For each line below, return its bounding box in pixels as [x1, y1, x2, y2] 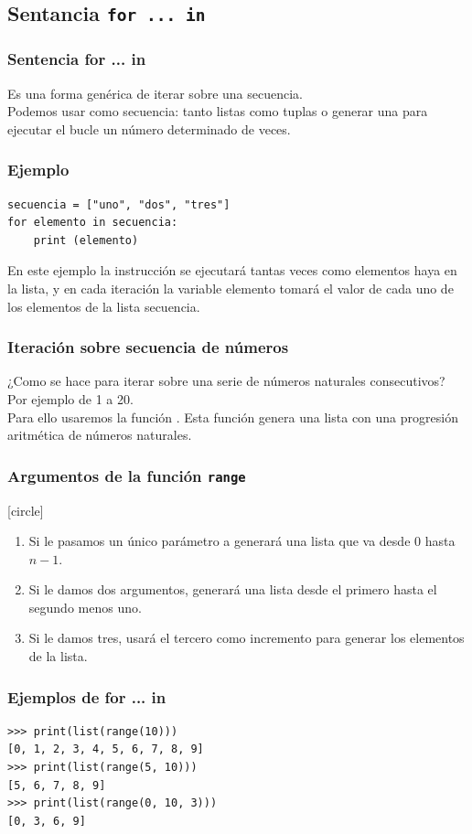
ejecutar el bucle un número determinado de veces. [7, 119, 291, 138]
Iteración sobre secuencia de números [7, 336, 289, 358]
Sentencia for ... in [7, 48, 146, 70]
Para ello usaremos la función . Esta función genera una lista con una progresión [7, 407, 458, 426]
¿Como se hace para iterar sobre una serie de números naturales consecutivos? [7, 371, 445, 390]
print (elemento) [33, 233, 139, 247]
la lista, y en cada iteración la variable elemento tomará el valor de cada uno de [7, 278, 454, 297]
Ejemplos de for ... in [7, 685, 166, 708]
